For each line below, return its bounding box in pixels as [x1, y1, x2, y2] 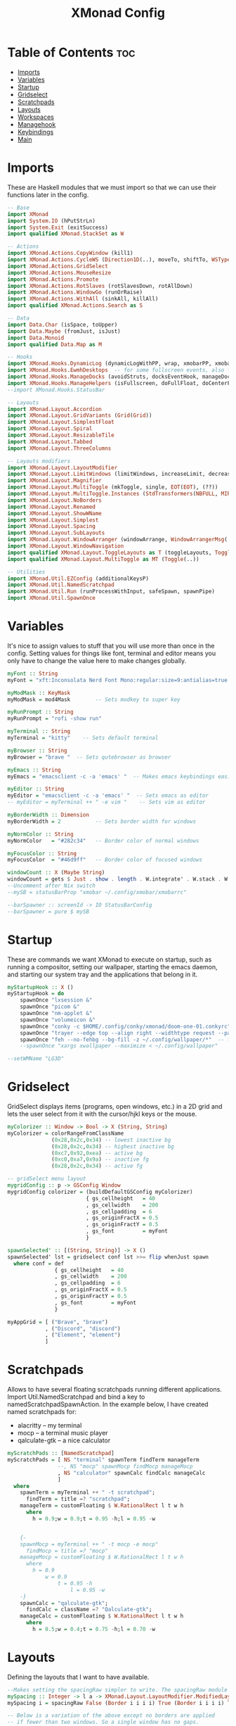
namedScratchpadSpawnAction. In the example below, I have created [7, 1400, 209, 1409]
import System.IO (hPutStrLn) [7, 217, 96, 225]
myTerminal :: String [7, 728, 71, 735]
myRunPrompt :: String [7, 709, 74, 716]
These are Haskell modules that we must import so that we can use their [7, 183, 216, 191]
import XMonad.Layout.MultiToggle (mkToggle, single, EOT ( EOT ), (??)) [7, 484, 218, 491]
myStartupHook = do [7, 990, 65, 997]
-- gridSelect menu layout [7, 1176, 86, 1183]
